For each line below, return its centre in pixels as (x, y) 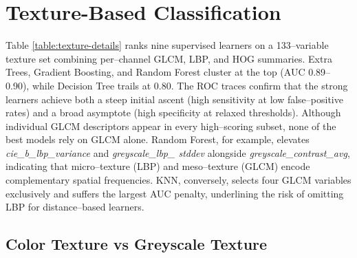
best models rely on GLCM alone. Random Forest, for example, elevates (158, 139)
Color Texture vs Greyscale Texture (137, 244)
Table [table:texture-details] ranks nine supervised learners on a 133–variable (167, 45)
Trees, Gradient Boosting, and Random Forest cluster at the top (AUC (155, 72)
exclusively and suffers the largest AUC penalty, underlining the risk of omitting (175, 193)
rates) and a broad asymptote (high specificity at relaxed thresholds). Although (173, 112)
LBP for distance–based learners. (75, 207)
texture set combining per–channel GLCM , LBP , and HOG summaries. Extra (169, 58)
